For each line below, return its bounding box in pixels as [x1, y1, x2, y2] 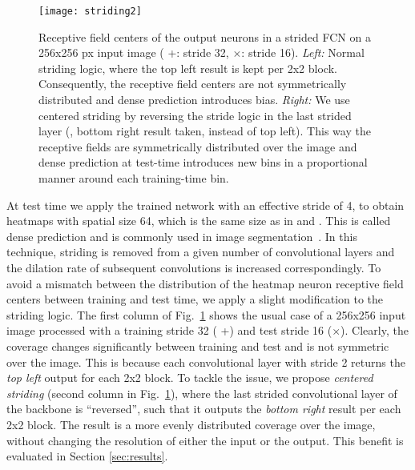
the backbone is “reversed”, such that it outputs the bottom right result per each [6, 400, 401, 417]
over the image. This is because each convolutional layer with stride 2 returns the [6, 353, 405, 370]
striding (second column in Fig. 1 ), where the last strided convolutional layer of [6, 384, 397, 401]
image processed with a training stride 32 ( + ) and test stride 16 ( [6, 322, 332, 339]
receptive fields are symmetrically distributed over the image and [38, 138, 357, 155]
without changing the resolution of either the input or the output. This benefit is [6, 432, 404, 448]
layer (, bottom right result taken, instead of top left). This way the [38, 123, 371, 139]
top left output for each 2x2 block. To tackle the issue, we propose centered [6, 369, 373, 386]
